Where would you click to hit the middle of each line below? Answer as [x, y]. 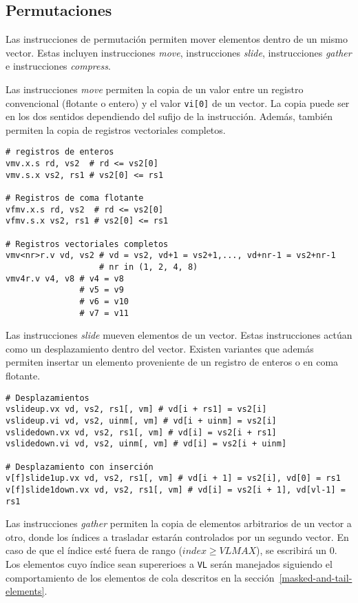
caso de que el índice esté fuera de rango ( [94, 550]
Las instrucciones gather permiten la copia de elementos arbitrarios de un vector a [179, 523]
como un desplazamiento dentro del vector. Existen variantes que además [160, 348]
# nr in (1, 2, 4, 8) [149, 267]
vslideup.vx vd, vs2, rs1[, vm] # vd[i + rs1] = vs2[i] [136, 409]
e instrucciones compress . [58, 66]
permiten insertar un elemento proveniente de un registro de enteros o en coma [172, 362]
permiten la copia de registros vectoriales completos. [116, 129]
